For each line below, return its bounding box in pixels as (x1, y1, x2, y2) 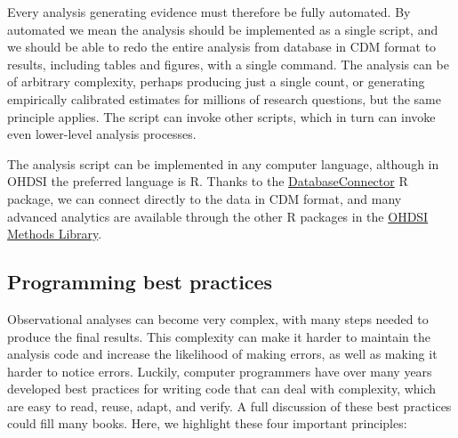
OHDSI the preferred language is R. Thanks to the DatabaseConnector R (7, 172, 408, 191)
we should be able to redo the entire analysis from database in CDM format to (7, 37, 437, 56)
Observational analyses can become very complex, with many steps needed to (7, 309, 429, 328)
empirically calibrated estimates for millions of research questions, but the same (7, 89, 441, 108)
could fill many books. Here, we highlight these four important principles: (7, 414, 407, 433)
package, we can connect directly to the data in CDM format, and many (7, 189, 402, 207)
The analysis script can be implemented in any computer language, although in (7, 154, 439, 173)
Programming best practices (7, 268, 273, 296)
